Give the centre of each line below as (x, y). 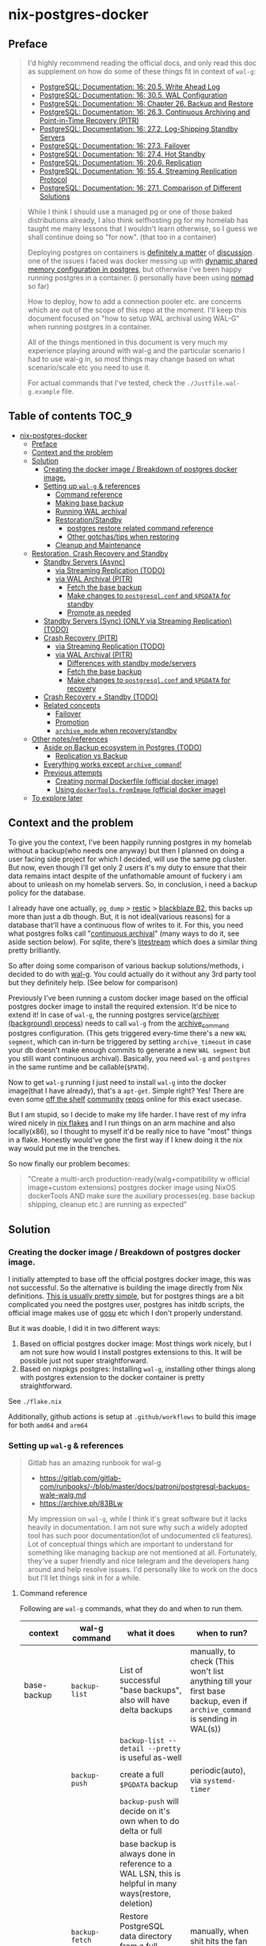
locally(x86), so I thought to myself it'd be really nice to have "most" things (130, 1132)
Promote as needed (99, 612)
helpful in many (148, 1884)
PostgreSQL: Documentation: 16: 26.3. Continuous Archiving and (145, 112)
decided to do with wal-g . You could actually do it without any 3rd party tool (132, 974)
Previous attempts (73, 772)
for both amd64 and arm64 (48, 1425)
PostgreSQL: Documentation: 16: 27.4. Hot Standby (122, 154)
